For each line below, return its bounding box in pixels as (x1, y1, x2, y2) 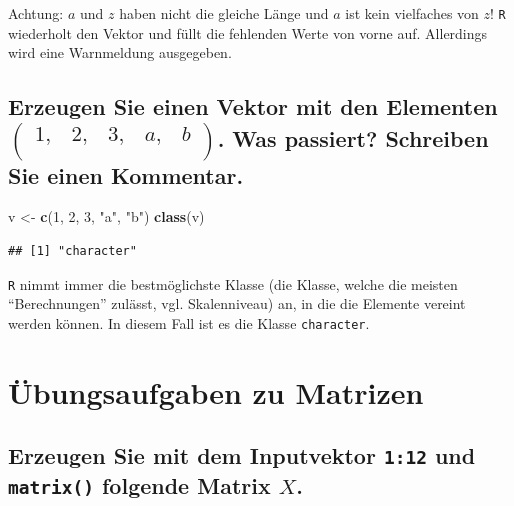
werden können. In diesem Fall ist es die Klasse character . (8, 312, 370, 333)
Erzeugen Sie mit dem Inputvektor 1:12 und (8, 440, 476, 471)
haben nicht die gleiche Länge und (119, 3, 329, 23)
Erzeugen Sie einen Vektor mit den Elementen (8, 91, 498, 122)
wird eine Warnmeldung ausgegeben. (8, 42, 232, 63)
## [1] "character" (8, 244, 137, 259)
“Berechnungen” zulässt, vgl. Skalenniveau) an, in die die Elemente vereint (8, 293, 466, 314)
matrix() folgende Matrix (8, 470, 271, 501)
